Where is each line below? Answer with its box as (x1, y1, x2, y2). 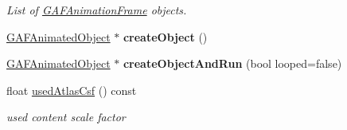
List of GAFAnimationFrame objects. (6, 2, 187, 18)
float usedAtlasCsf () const (6, 81, 137, 98)
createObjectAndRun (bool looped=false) (123, 55, 342, 72)
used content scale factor (6, 108, 126, 125)
